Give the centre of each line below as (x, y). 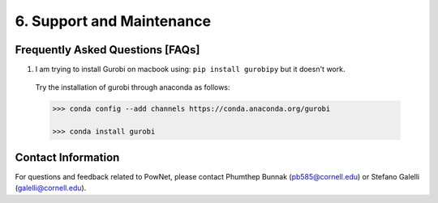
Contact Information (67, 157)
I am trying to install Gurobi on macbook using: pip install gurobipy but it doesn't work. (190, 70)
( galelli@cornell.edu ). (51, 188)
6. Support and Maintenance (113, 21)
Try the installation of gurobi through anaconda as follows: (133, 87)
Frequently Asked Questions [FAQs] (107, 50)
